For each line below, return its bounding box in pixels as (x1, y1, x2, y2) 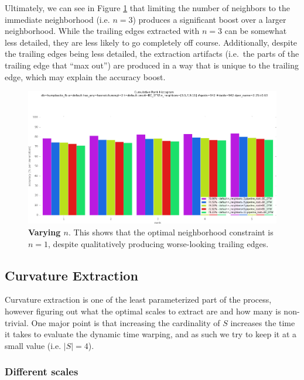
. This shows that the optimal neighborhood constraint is (69, 226, 274, 238)
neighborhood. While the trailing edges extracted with (5, 25, 200, 37)
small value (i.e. (5, 339, 62, 351)
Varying (28, 226, 61, 238)
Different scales (5, 364, 78, 379)
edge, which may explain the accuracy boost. (5, 70, 166, 83)
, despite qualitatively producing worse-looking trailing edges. (48, 237, 269, 249)
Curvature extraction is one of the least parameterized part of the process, (5, 293, 272, 306)
